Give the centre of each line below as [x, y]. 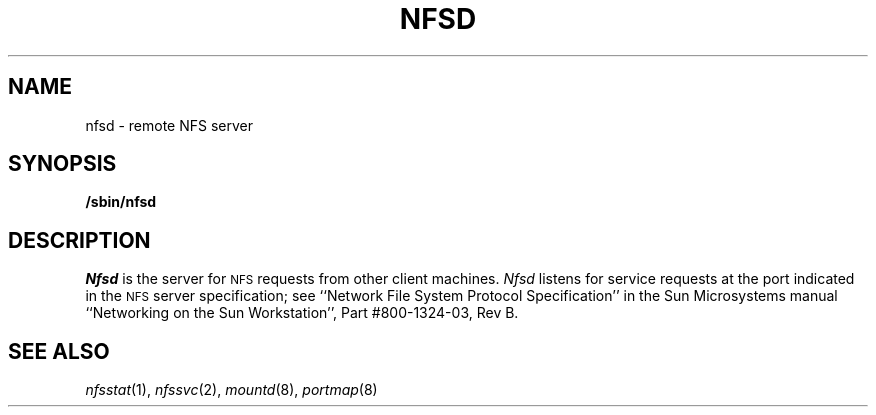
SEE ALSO [59, 351]
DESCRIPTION [79, 240]
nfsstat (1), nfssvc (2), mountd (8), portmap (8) [231, 390]
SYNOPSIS [62, 164]
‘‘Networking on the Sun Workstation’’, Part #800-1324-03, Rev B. [302, 313]
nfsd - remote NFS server [169, 125]
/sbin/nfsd [121, 202]
